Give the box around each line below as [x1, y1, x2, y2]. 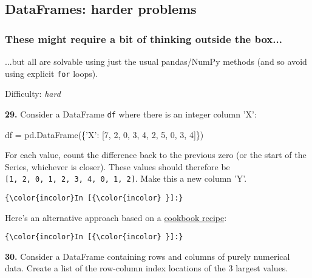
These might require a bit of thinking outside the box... [5, 31, 282, 46]
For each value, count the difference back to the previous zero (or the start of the [5, 148, 307, 161]
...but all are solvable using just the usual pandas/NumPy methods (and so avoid [5, 55, 307, 67]
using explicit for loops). [5, 67, 98, 79]
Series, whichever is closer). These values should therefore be [5, 160, 230, 173]
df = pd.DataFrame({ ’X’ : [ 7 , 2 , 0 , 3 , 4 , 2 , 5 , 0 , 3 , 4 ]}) [5, 128, 204, 141]
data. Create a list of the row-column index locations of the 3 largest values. [5, 262, 288, 274]
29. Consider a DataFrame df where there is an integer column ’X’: [5, 107, 257, 120]
